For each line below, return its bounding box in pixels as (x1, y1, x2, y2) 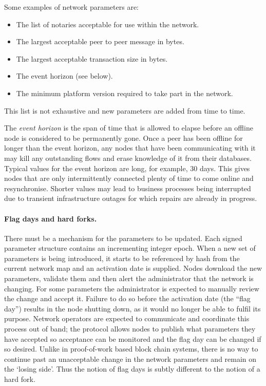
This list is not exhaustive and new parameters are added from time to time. (4, 105, 245, 116)
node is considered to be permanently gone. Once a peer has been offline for (4, 132, 243, 143)
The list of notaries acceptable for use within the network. (16, 19, 199, 29)
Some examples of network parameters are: (4, 2, 139, 12)
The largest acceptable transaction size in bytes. (16, 53, 168, 64)
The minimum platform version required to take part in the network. (16, 87, 233, 98)
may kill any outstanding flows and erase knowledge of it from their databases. (4, 152, 252, 163)
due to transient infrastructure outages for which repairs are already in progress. (4, 193, 257, 204)
